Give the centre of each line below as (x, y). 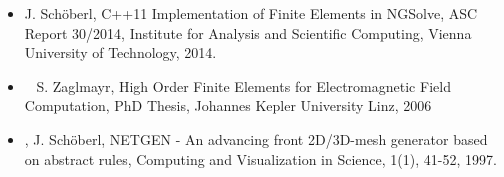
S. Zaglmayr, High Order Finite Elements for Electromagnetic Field (243, 85)
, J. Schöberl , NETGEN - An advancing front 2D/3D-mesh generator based (256, 138)
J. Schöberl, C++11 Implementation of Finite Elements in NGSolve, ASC (251, 13)
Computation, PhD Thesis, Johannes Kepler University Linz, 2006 (228, 105)
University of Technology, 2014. (120, 52)
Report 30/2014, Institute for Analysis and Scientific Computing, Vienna (248, 32)
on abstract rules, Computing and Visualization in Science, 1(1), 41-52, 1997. (260, 158)
